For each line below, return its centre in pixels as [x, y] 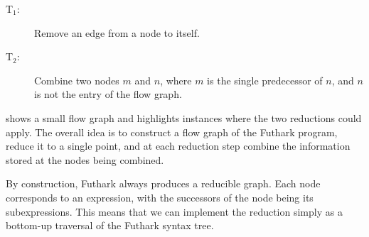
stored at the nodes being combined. [85, 159]
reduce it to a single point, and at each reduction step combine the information [178, 146]
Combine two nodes [77, 80]
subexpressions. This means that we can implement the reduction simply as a [174, 211]
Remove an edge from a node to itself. [117, 32]
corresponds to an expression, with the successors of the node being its [160, 197]
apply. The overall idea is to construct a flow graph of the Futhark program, [172, 132]
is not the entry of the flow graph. [108, 94]
